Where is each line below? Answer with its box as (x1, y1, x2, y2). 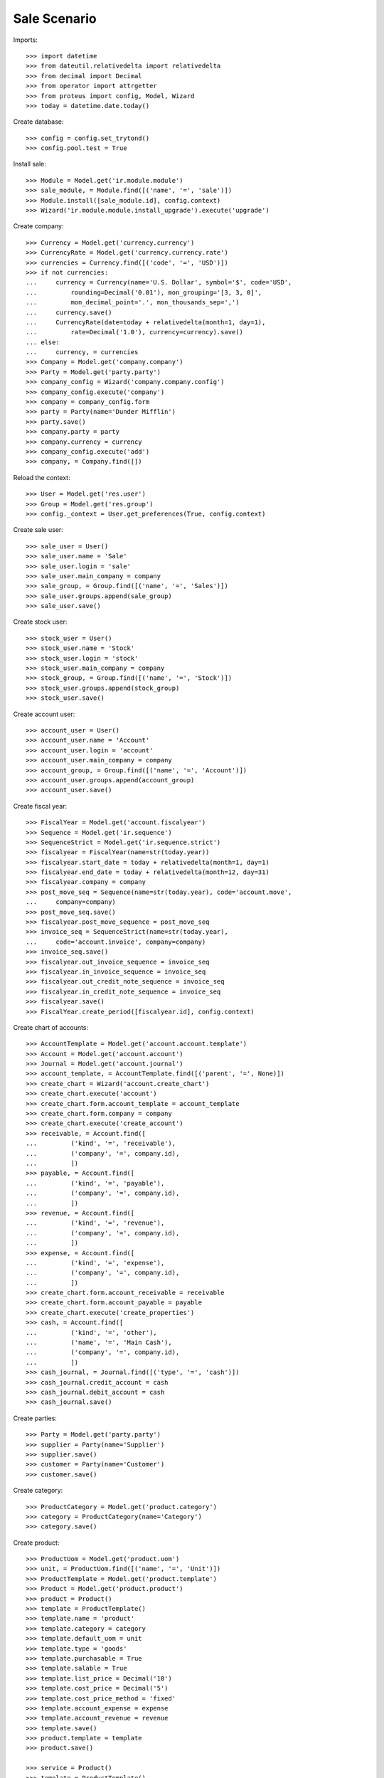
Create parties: (13, 1414, 57, 1422)
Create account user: (13, 710, 75, 718)
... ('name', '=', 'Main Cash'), (26, 1338, 172, 1347)
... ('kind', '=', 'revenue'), (26, 1219, 165, 1227)
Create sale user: (13, 526, 63, 534)
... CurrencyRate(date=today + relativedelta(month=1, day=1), (26, 318, 266, 326)
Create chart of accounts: (13, 1023, 89, 1031)
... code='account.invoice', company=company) (26, 937, 206, 946)
